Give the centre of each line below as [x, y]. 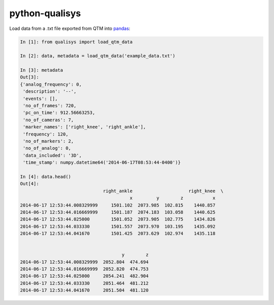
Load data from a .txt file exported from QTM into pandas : [70, 28]
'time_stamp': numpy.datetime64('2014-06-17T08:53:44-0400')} [102, 163]
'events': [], [40, 98]
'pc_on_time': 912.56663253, [59, 113]
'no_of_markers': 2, [48, 141]
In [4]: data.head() [45, 177]
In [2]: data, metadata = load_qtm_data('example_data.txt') [98, 56]
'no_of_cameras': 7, [48, 120]
